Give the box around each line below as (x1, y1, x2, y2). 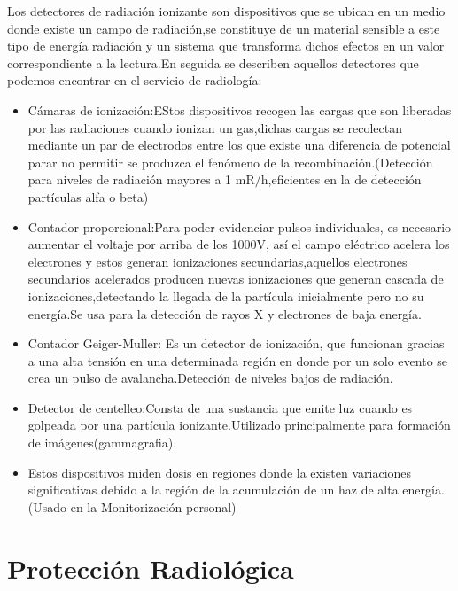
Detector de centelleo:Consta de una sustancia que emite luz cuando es (27, 398, 413, 416)
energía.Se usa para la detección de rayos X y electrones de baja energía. (27, 304, 422, 323)
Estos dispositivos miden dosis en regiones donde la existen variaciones (27, 463, 412, 481)
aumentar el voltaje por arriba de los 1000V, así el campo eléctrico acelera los (27, 235, 450, 253)
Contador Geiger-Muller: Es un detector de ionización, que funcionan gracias (27, 334, 445, 353)
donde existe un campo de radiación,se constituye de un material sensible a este (7, 19, 440, 37)
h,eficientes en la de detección (260, 170, 422, 189)
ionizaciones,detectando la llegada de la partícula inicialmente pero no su (27, 286, 424, 305)
